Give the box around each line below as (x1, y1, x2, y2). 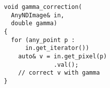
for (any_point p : (11, 36, 75, 44)
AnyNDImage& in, (11, 11, 64, 19)
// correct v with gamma (18, 69, 100, 77)
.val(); (54, 61, 79, 68)
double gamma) (11, 20, 57, 27)
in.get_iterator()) (25, 44, 89, 52)
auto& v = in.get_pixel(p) (18, 52, 107, 60)
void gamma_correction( (4, 3, 82, 10)
